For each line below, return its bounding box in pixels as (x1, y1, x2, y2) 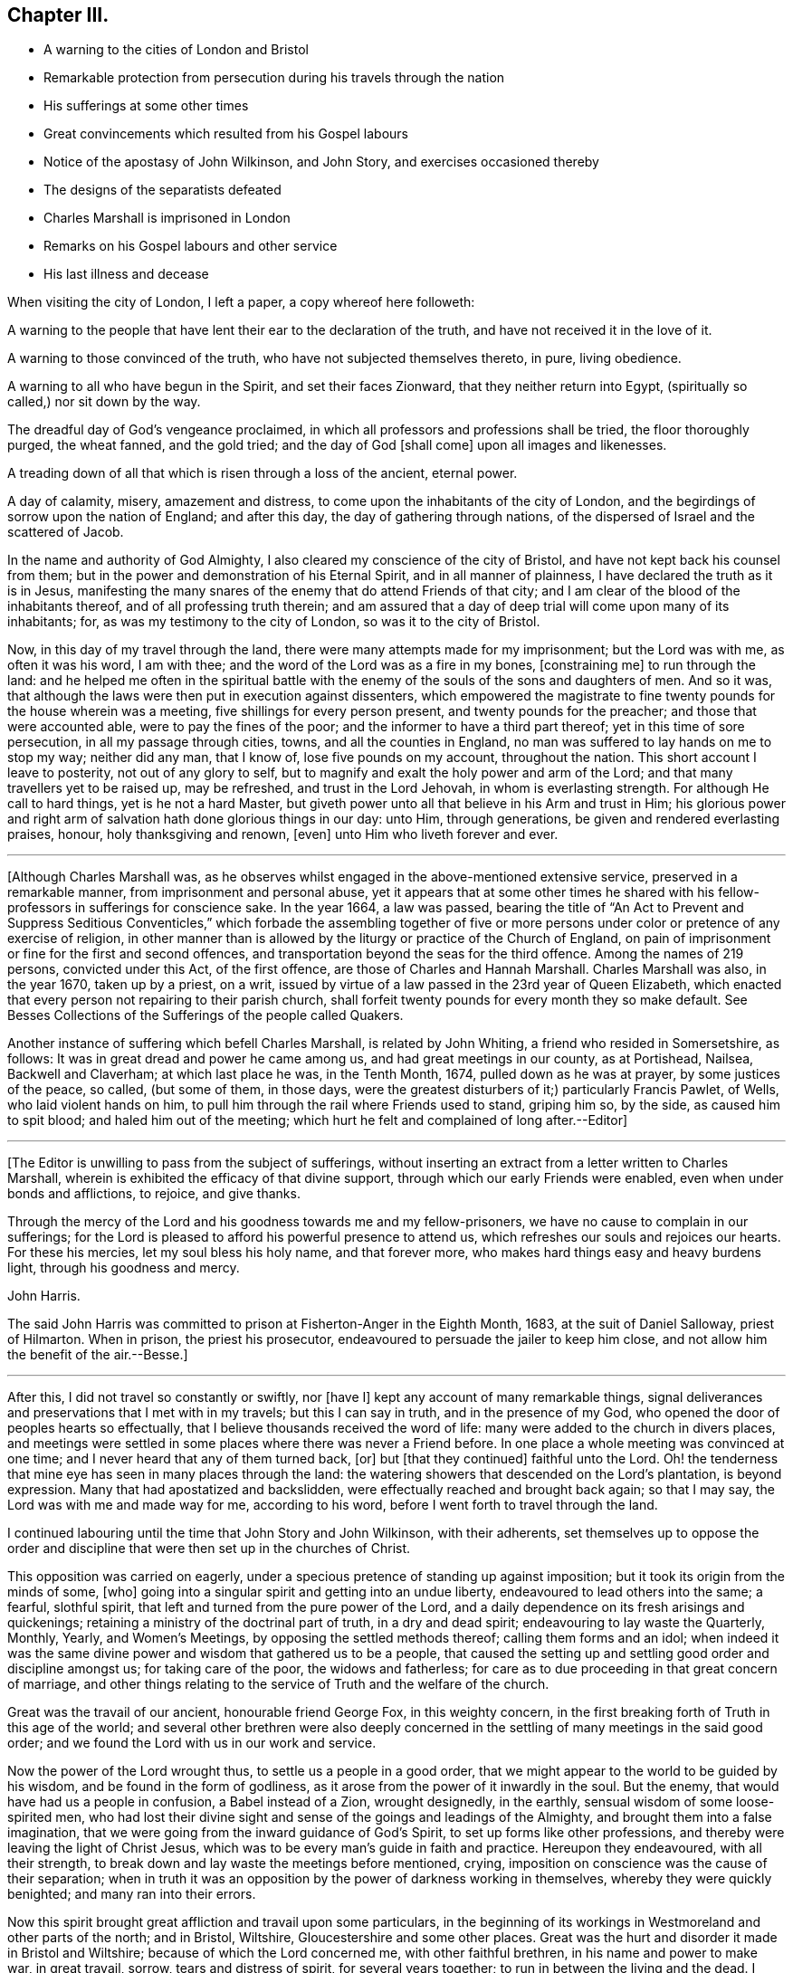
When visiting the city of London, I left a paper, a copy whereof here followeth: (7, 294, 475, 310)
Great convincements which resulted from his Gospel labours (43, 126, 408, 142)
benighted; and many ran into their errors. (7, 1886, 256, 1902)
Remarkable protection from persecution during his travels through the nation (43, 70, 505, 86)
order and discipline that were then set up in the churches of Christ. (7, 1540, 411, 1557)
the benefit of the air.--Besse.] (7, 1347, 188, 1363)
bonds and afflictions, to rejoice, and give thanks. (7, 1186, 301, 1202)
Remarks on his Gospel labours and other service (43, 238, 338, 254)
